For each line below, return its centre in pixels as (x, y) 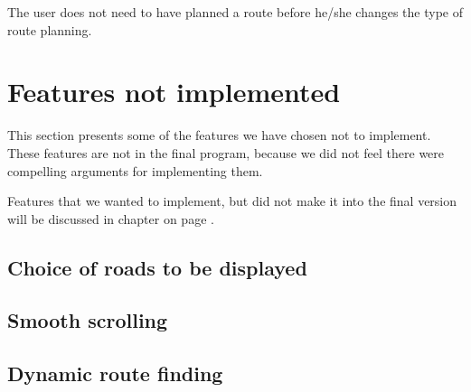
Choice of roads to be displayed (157, 267)
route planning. (50, 29)
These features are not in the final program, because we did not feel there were (226, 152)
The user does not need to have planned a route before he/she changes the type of (235, 12)
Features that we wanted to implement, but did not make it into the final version (232, 201)
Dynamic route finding (115, 373)
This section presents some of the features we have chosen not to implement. (219, 135)
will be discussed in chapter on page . (111, 218)
